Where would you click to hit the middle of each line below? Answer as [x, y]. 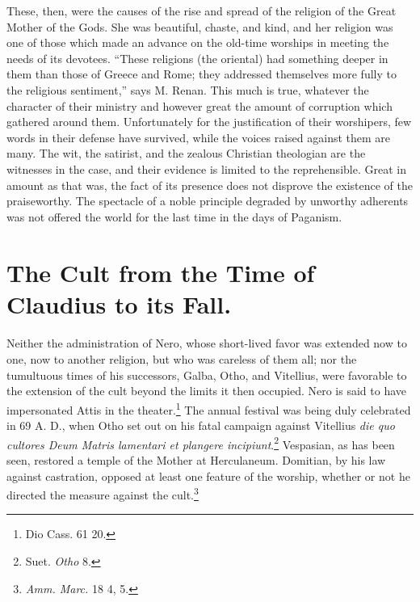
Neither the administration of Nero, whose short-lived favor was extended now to [207, 343]
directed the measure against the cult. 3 [103, 493]
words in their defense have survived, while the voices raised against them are [199, 137]
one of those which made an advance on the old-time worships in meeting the [198, 42]
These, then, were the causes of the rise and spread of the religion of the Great [202, 11]
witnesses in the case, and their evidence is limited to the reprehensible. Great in [206, 168]
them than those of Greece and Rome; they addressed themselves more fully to [202, 74]
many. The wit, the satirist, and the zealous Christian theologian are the [186, 153]
